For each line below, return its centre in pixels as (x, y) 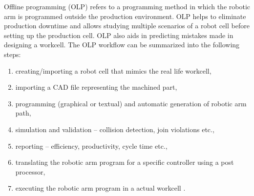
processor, (30, 171)
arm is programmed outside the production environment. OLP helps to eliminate (125, 16)
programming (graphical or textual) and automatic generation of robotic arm (131, 103)
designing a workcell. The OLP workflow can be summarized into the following (122, 45)
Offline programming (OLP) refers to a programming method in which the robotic (127, 6)
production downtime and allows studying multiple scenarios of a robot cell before (127, 26)
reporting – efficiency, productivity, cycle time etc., (91, 146)
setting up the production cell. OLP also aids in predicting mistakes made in (119, 35)
